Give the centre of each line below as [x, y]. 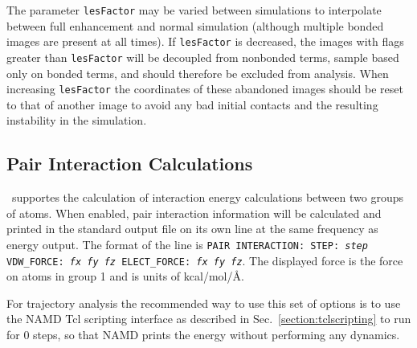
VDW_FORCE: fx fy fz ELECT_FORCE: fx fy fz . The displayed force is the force [205, 260]
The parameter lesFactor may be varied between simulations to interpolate [194, 10]
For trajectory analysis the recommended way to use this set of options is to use [204, 303]
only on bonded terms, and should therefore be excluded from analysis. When [198, 73]
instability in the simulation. [77, 120]
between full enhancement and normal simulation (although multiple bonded [195, 25]
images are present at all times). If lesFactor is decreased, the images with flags [205, 41]
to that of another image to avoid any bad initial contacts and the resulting [192, 104]
